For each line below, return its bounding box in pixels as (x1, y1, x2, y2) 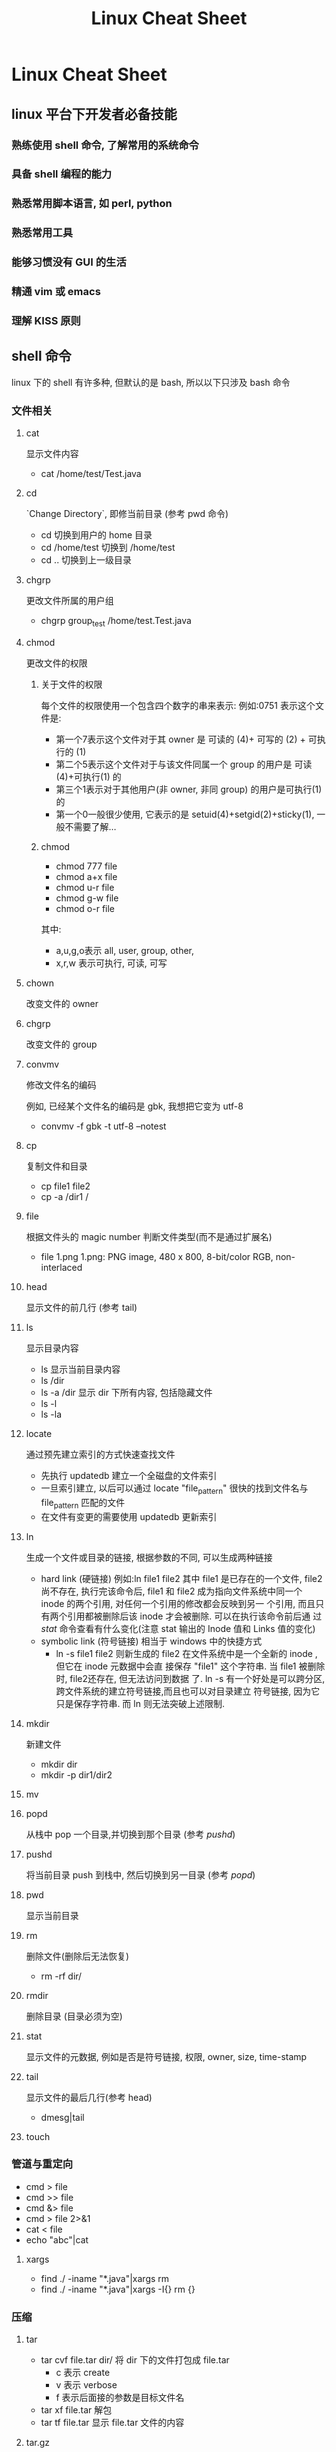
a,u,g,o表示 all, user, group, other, (55, 944, 195, 956)
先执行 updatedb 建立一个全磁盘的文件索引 (40, 1469, 218, 1481)
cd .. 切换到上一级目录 (40, 554, 133, 566)
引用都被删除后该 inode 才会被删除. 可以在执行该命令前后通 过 (67, 1610, 323, 1622)
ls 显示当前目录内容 (40, 1363, 121, 1375)
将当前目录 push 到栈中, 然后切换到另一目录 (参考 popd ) (25, 1868, 256, 1881)
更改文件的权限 (25, 657, 88, 669)
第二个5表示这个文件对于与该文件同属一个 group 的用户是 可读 (55, 758, 313, 770)
